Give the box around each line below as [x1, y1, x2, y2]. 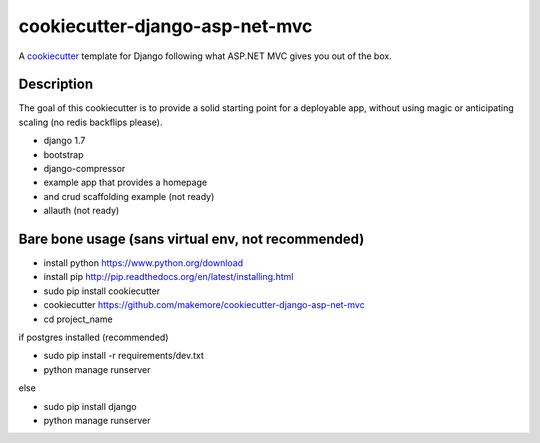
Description [18, 76, 94, 93]
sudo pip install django [43, 400, 137, 412]
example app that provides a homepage [43, 176, 208, 189]
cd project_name [43, 313, 114, 325]
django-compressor [43, 163, 126, 175]
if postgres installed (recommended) [18, 331, 169, 344]
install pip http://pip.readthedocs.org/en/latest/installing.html [43, 271, 294, 283]
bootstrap [43, 148, 84, 160]
